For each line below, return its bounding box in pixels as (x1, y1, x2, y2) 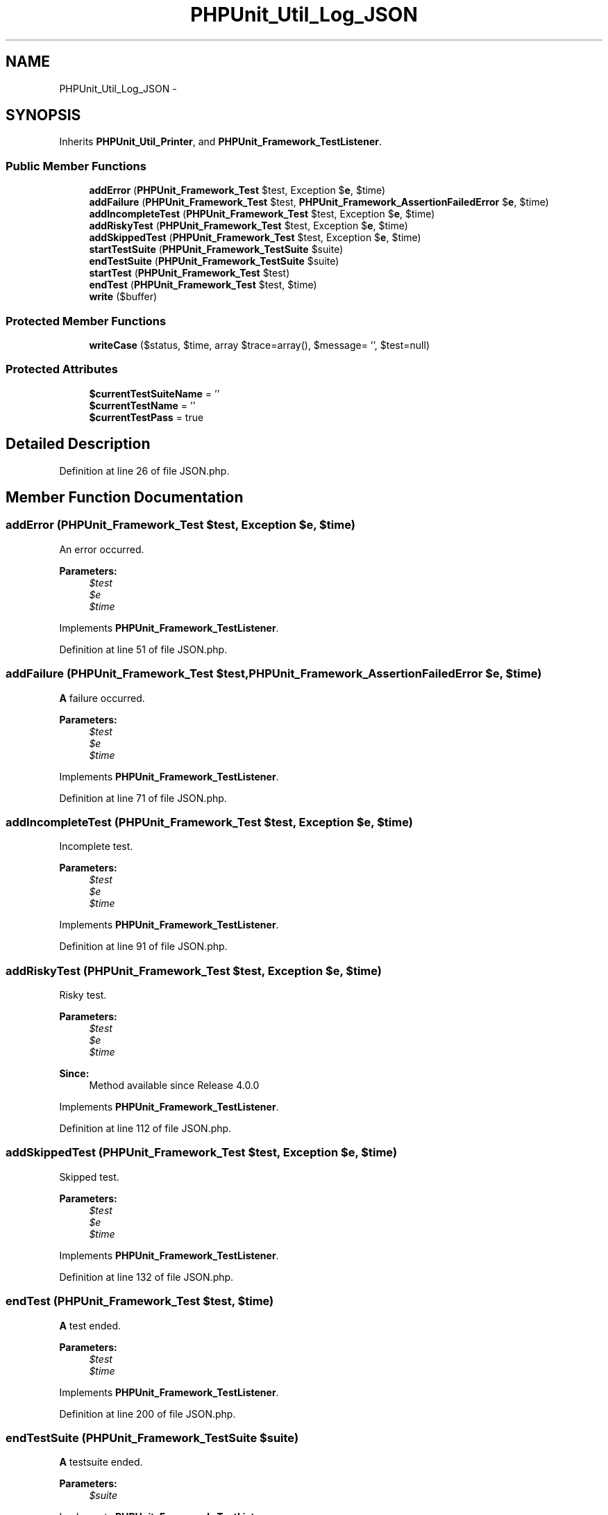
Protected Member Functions (6, 313, 167, 328)
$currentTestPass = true (89, 411, 204, 423)
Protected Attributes (6, 362, 118, 377)
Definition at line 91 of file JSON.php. (59, 940, 228, 953)
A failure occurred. (59, 691, 145, 704)
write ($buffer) (89, 290, 158, 303)
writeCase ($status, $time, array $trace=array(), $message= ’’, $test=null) (89, 338, 430, 351)
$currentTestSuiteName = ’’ (89, 387, 220, 400)
